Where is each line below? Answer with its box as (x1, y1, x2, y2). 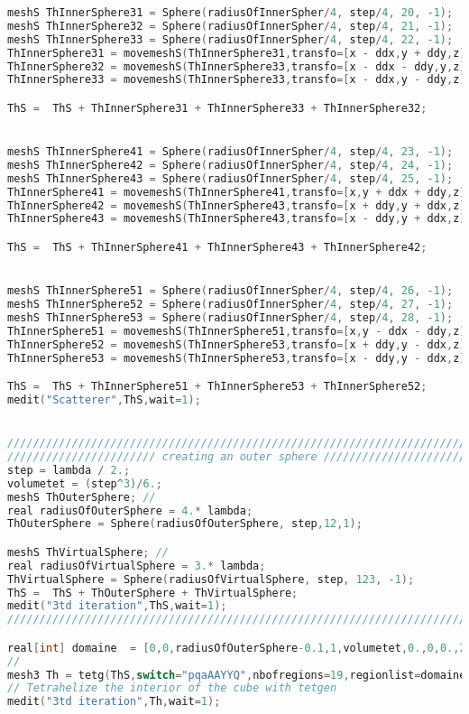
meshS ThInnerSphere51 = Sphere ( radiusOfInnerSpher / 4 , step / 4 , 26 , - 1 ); (7, 284, 454, 298)
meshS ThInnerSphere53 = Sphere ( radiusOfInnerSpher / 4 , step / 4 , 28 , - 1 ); (7, 311, 454, 324)
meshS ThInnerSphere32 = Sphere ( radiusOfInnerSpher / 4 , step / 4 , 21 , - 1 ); (7, 19, 454, 32)
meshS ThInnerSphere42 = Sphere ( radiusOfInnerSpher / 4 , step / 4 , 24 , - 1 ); (7, 158, 454, 172)
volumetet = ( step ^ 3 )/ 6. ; (7, 477, 162, 490)
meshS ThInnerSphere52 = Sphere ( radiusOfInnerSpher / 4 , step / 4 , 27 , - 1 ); (7, 298, 454, 311)
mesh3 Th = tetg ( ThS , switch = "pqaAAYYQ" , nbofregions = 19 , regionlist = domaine (7, 668, 466, 682)
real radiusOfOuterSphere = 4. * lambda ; (7, 504, 253, 517)
